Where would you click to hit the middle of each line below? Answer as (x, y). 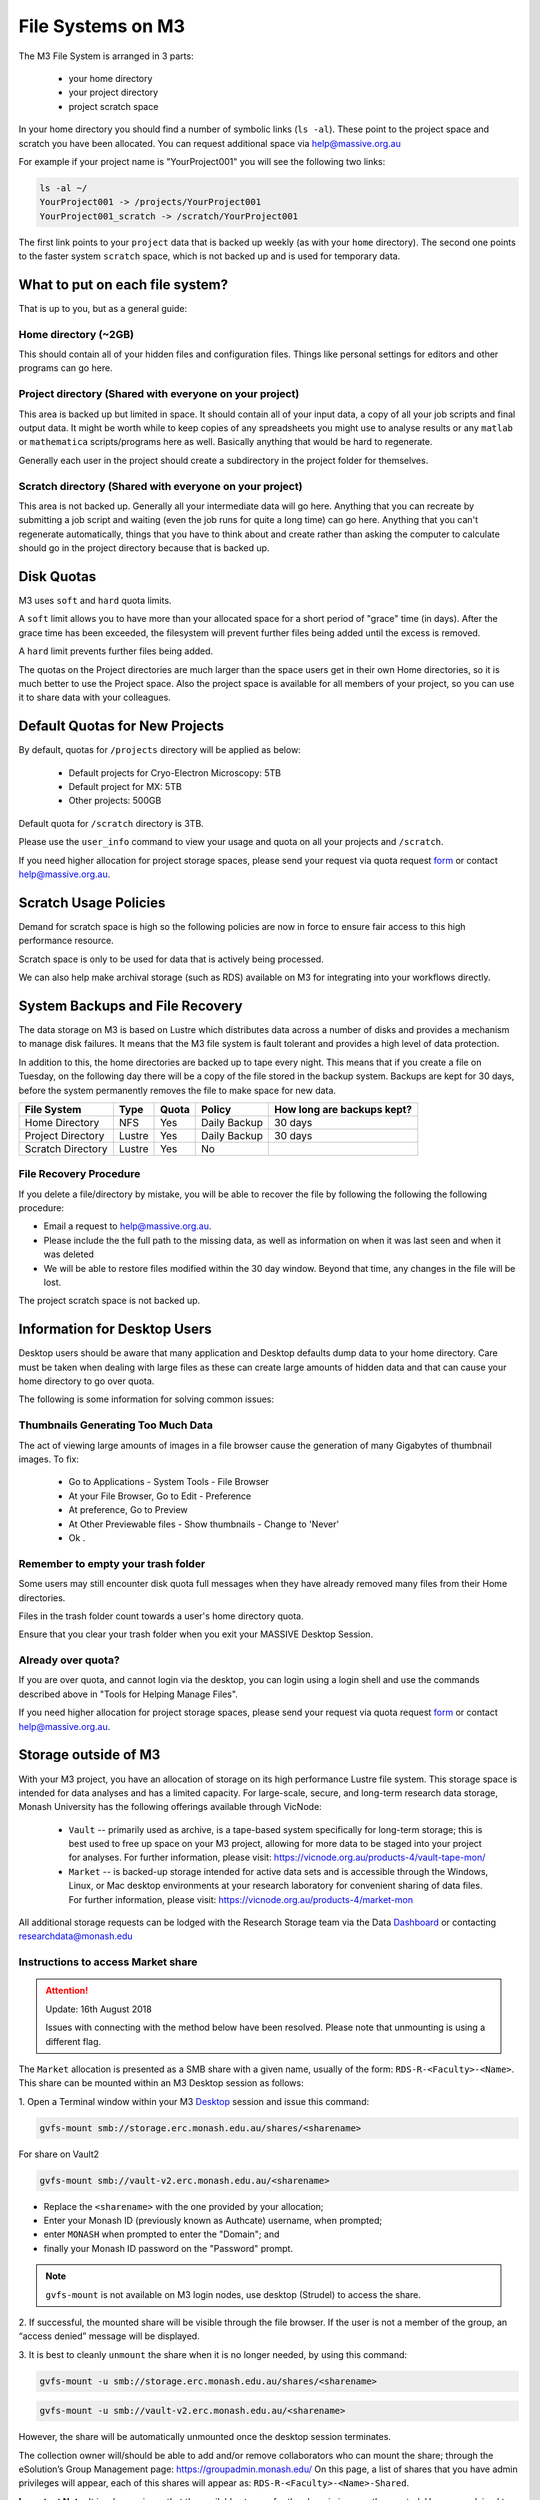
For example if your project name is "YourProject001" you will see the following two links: (202, 161)
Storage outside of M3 (89, 1755)
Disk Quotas (57, 576)
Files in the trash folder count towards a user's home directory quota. (161, 1616)
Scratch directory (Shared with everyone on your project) (160, 486)
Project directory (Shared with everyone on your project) (159, 394)
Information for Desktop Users (115, 1329)
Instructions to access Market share (108, 1962)
